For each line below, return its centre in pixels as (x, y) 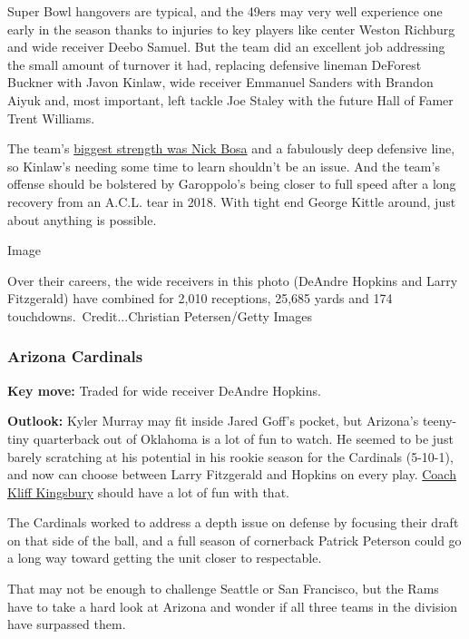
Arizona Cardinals (75, 356)
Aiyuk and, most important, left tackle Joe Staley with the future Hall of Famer (230, 99)
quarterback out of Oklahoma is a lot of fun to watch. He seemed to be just (243, 438)
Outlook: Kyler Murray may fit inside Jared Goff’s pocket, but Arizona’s (213, 421)
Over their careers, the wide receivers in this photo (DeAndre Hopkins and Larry (233, 280)
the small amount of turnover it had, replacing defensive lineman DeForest (215, 64)
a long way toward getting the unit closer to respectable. (165, 558)
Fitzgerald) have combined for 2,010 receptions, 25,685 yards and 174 (200, 298)
